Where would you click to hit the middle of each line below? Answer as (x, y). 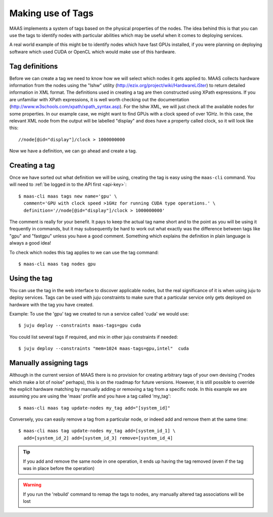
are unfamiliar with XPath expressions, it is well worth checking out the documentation (99, 99)
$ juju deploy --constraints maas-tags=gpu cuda (80, 326)
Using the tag (31, 278)
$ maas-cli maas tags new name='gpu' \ (68, 196)
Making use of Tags (51, 13)
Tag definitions (34, 66)
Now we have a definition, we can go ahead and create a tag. (73, 151)
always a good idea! (30, 243)
